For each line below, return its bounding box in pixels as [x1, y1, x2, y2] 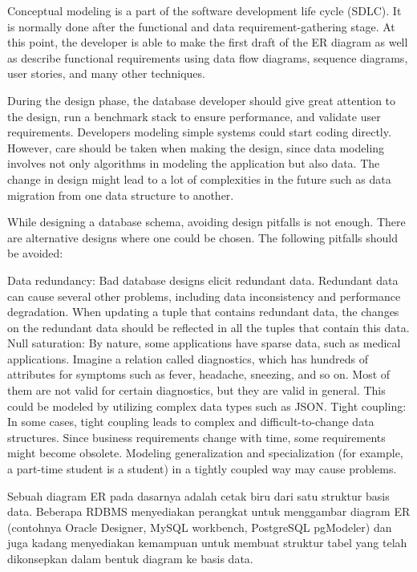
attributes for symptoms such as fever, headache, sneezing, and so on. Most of [7, 366, 391, 383]
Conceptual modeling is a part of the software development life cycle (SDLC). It [7, 2, 402, 18]
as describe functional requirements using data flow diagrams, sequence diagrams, [7, 49, 408, 66]
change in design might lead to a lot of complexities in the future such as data [7, 170, 391, 187]
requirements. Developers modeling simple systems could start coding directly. [7, 124, 391, 140]
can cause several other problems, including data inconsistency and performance [7, 287, 401, 304]
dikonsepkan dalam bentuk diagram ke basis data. [7, 550, 253, 566]
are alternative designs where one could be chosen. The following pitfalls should [7, 229, 399, 245]
